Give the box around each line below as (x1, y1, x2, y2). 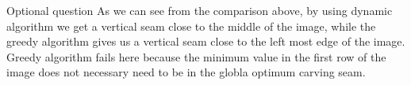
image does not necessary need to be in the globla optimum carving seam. (6, 64, 366, 80)
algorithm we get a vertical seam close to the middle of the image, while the (6, 17, 376, 34)
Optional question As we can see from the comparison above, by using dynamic (6, 2, 393, 18)
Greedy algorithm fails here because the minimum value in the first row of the (6, 48, 386, 65)
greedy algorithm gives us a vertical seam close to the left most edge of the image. (6, 33, 405, 50)
